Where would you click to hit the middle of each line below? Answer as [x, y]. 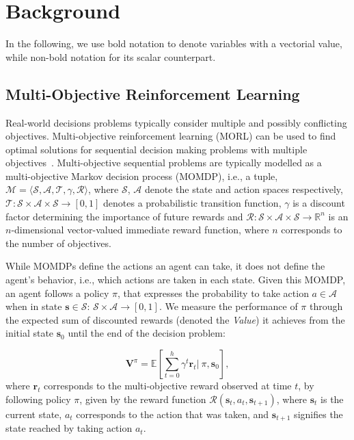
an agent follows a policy [57, 293]
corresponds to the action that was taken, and [173, 414]
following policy [38, 399]
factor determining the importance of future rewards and [124, 216]
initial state [30, 333]
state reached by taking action [69, 428]
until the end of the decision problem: [147, 333]
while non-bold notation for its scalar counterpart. [111, 56]
